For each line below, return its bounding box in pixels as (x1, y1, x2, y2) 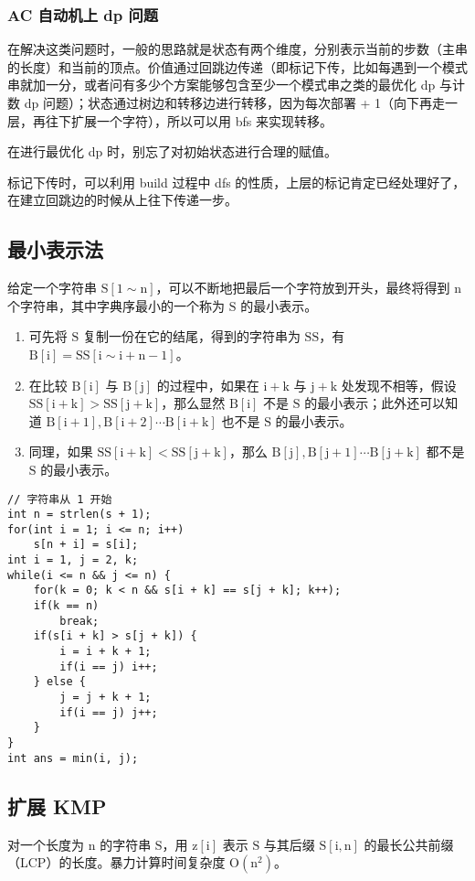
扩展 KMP (7, 791, 107, 820)
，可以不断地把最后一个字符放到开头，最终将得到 (155, 278, 450, 297)
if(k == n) (33, 599, 100, 613)
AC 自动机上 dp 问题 (7, 3, 159, 26)
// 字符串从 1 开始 (7, 492, 112, 506)
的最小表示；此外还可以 (304, 393, 446, 413)
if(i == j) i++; (59, 660, 158, 673)
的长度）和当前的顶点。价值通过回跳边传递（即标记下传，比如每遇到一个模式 (7, 57, 468, 76)
